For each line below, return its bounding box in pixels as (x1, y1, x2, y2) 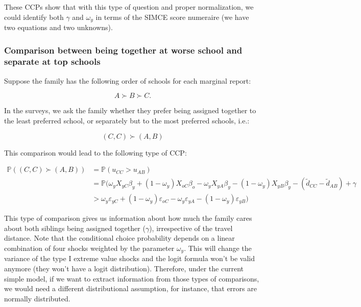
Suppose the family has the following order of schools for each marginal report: (4, 75, 251, 86)
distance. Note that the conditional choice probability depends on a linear (4, 233, 235, 243)
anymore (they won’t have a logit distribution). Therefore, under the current (4, 263, 244, 274)
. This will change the (184, 243, 252, 253)
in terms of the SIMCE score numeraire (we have (95, 11, 249, 22)
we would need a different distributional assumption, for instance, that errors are (4, 283, 257, 294)
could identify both (4, 11, 64, 22)
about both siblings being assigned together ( (4, 222, 146, 233)
